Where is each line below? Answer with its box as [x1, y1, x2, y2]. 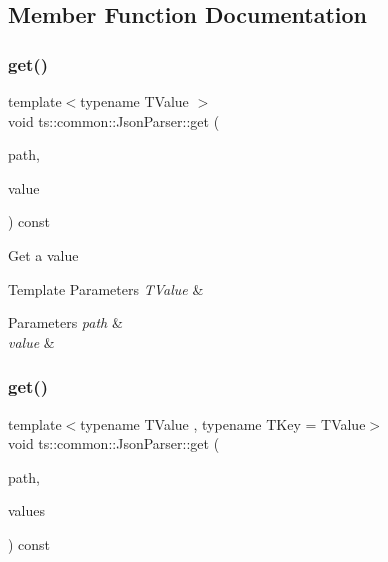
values [8, 500, 46, 521]
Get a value [8, 244, 79, 265]
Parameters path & [8, 312, 123, 333]
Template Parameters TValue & [8, 278, 204, 299]
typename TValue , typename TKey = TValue [80, 413, 366, 434]
